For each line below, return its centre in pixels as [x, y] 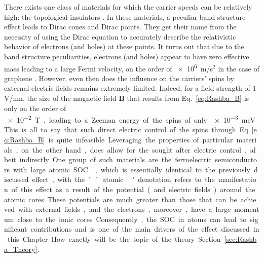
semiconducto [236, 159]
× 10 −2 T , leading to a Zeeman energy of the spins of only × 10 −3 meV [131, 119]
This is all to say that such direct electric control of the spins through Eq [126, 130]
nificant [16, 229]
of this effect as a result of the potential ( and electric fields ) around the [133, 189]
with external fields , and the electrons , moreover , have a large [124, 209]
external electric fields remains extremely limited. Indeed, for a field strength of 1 [130, 88]
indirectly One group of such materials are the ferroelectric [116, 159]
